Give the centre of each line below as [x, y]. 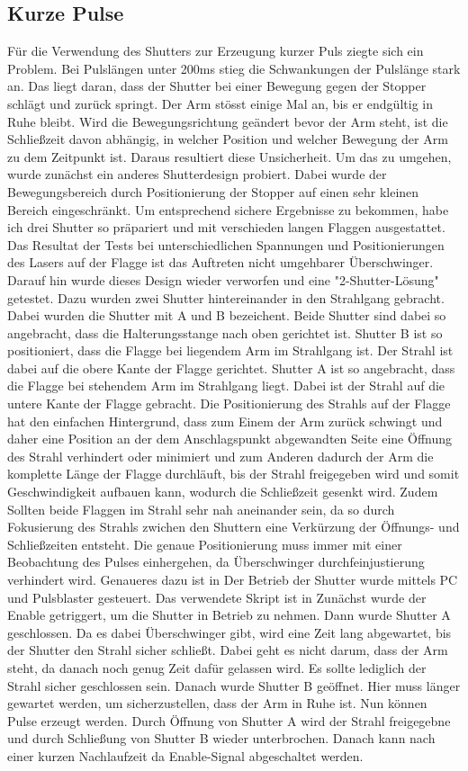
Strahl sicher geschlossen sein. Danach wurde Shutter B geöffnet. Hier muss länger [234, 685]
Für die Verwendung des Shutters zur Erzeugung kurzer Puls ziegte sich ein [216, 51]
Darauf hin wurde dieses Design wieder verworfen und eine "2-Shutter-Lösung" [223, 279]
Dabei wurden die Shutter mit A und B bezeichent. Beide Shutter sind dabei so [227, 315]
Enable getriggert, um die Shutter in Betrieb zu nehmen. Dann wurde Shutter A [229, 615]
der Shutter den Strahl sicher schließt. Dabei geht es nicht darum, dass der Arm [228, 650]
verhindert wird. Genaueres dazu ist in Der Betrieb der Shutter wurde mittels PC [233, 580]
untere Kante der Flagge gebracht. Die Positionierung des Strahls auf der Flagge [229, 403]
